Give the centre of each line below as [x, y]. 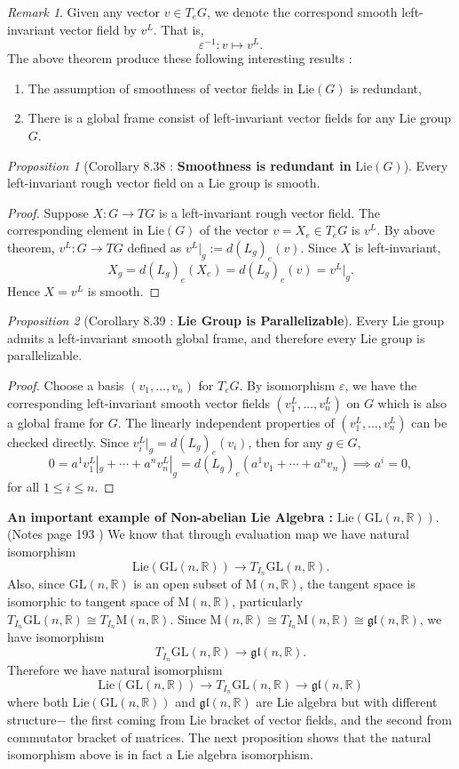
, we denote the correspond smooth [302, 12]
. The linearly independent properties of [226, 422]
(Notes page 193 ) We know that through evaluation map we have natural [208, 534]
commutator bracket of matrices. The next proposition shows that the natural [219, 737]
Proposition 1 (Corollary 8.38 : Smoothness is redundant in [179, 165]
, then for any [285, 441]
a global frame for [55, 422]
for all [24, 487]
